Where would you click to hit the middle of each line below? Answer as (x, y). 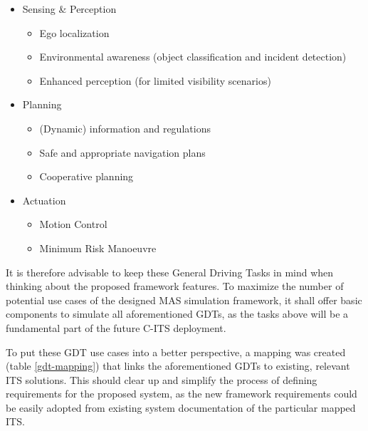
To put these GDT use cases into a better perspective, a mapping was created (176, 352)
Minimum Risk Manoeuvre (98, 248)
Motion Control (73, 224)
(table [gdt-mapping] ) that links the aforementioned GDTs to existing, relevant (178, 366)
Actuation (44, 200)
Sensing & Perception (69, 9)
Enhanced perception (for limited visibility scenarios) (155, 80)
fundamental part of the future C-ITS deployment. (116, 327)
